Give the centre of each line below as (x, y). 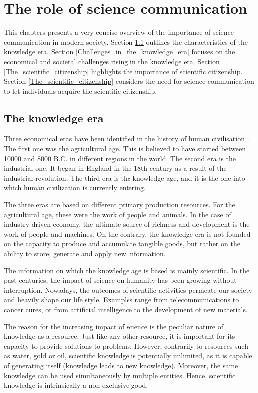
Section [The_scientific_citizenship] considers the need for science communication (129, 81)
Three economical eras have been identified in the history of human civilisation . (127, 139)
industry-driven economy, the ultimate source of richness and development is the (127, 224)
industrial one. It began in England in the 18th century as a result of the (115, 168)
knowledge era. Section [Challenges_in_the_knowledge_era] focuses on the (120, 52)
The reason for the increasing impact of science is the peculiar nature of (114, 326)
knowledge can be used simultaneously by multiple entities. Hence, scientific (120, 375)
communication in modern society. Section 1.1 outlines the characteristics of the (126, 42)
